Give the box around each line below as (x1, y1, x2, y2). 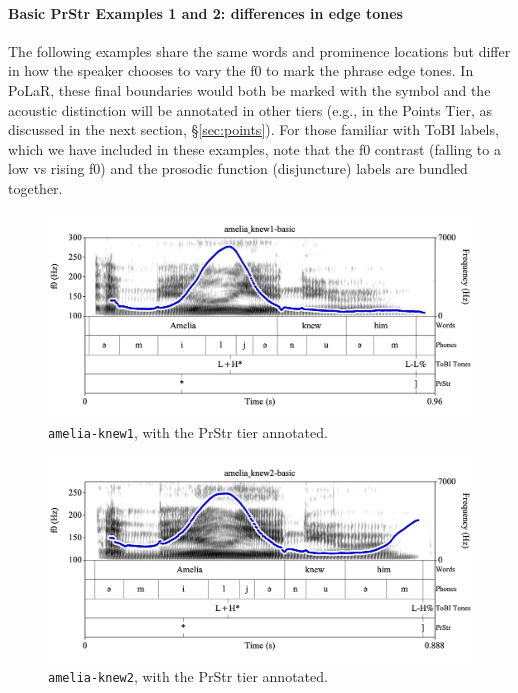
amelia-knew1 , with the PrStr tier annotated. (48, 421, 328, 442)
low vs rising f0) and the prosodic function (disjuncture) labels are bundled (8, 158, 468, 179)
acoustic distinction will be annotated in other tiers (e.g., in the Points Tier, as (8, 99, 493, 120)
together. (8, 177, 63, 198)
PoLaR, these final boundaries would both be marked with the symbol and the (8, 79, 491, 100)
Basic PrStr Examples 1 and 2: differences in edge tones (8, 2, 403, 23)
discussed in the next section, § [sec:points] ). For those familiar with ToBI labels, (8, 119, 499, 140)
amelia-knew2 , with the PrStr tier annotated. (48, 665, 328, 686)
